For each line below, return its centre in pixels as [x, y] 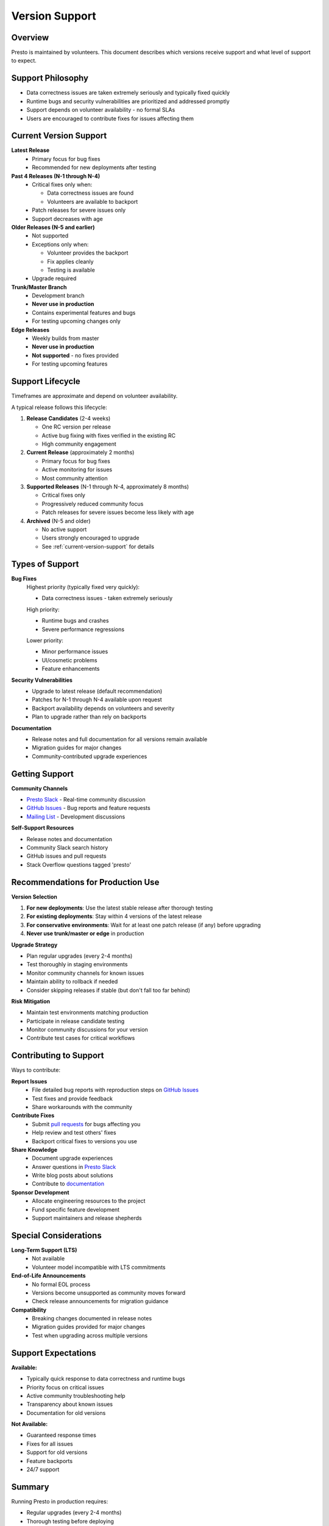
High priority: [43, 609]
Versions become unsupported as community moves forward [109, 1293]
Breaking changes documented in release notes [92, 1318]
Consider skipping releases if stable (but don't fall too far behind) [108, 990]
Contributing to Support [58, 1056]
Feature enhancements [71, 669]
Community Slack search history [67, 847]
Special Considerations [56, 1235]
